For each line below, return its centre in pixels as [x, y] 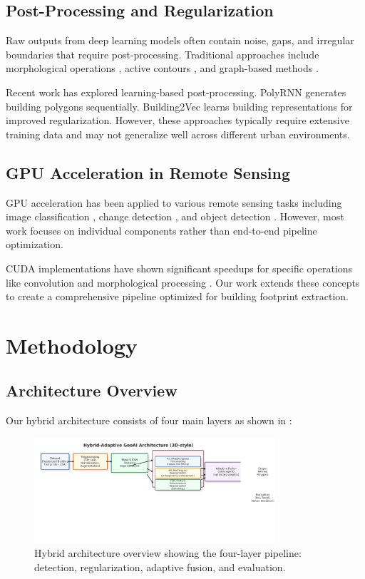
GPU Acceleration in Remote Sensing [148, 172]
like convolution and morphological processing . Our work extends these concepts [183, 282]
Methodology [72, 345]
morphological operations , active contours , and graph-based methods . [162, 68]
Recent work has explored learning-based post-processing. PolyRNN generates [176, 92]
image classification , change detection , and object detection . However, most [175, 216]
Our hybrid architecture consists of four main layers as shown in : [149, 420]
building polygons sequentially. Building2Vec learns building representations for [179, 106]
